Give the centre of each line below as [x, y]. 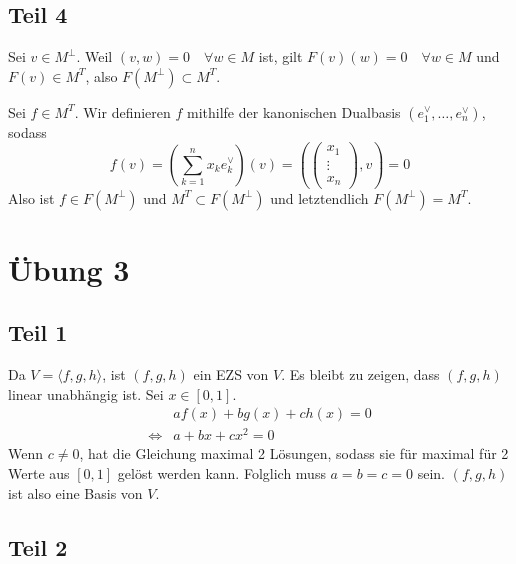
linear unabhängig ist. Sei [86, 393]
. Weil [94, 56]
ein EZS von [231, 374]
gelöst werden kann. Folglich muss [221, 473]
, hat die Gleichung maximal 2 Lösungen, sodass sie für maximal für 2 [294, 453]
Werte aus [39, 473]
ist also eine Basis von [75, 492]
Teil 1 [38, 332]
